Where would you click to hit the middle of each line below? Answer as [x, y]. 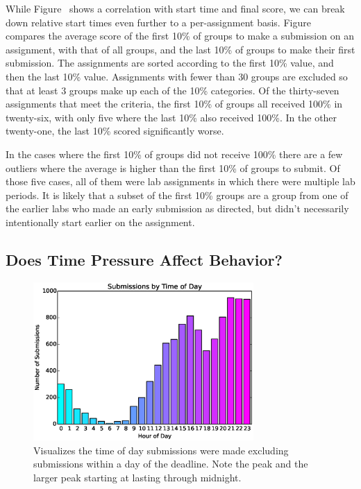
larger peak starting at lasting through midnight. [137, 477]
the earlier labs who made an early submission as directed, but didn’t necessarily [177, 208]
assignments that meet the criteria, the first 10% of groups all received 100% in [174, 104]
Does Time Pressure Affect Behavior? [144, 259]
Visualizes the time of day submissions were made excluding [161, 450]
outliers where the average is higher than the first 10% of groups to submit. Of [173, 168]
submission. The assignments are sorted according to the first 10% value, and [170, 63]
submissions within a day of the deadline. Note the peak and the [171, 464]
